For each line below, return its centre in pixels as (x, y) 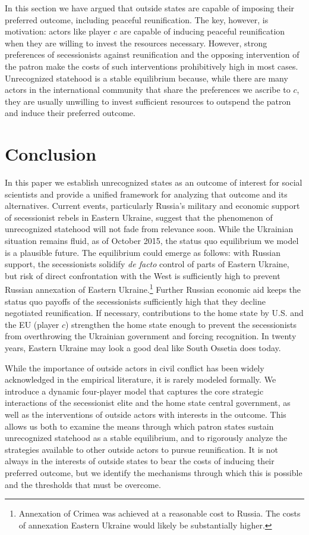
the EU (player (32, 324)
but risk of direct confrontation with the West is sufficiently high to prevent (143, 275)
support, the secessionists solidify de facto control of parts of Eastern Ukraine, (147, 264)
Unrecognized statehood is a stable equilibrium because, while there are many (146, 78)
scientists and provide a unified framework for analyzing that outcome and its (146, 194)
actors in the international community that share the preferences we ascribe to (148, 90)
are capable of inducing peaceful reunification (202, 31)
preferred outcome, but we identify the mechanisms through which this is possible (154, 472)
